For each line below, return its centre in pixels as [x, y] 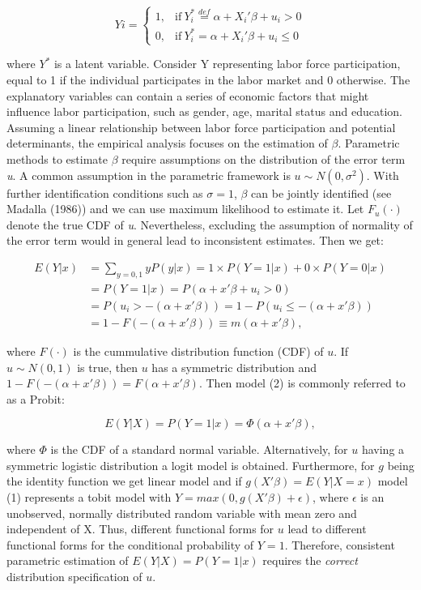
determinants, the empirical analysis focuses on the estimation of [167, 143]
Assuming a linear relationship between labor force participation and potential [201, 127]
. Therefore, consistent [340, 544]
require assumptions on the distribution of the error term [264, 159]
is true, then [107, 367]
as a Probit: [36, 398]
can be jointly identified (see [321, 192]
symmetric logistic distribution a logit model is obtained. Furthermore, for [191, 465]
